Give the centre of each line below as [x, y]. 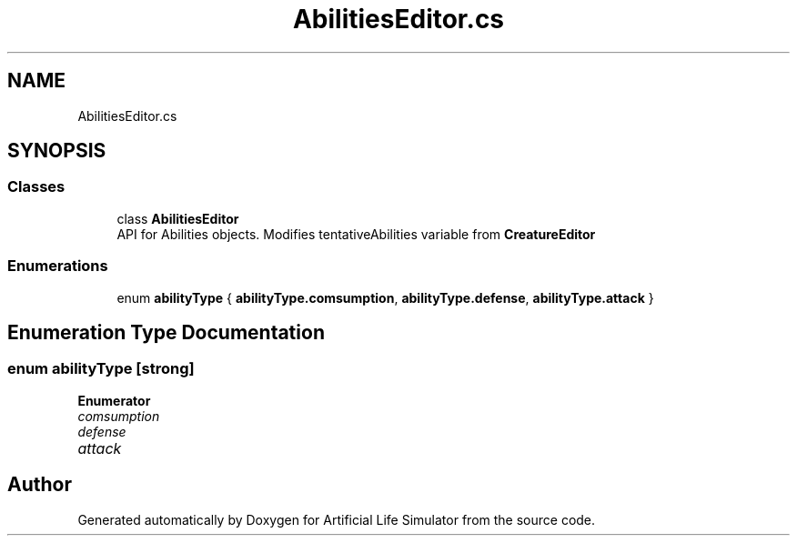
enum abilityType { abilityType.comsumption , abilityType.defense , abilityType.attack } [385, 297]
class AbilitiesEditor [178, 218]
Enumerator [114, 400]
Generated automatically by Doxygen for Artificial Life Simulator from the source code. [337, 519]
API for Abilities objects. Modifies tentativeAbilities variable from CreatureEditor [356, 234]
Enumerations [58, 266]
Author [40, 485]
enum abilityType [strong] [101, 369]
